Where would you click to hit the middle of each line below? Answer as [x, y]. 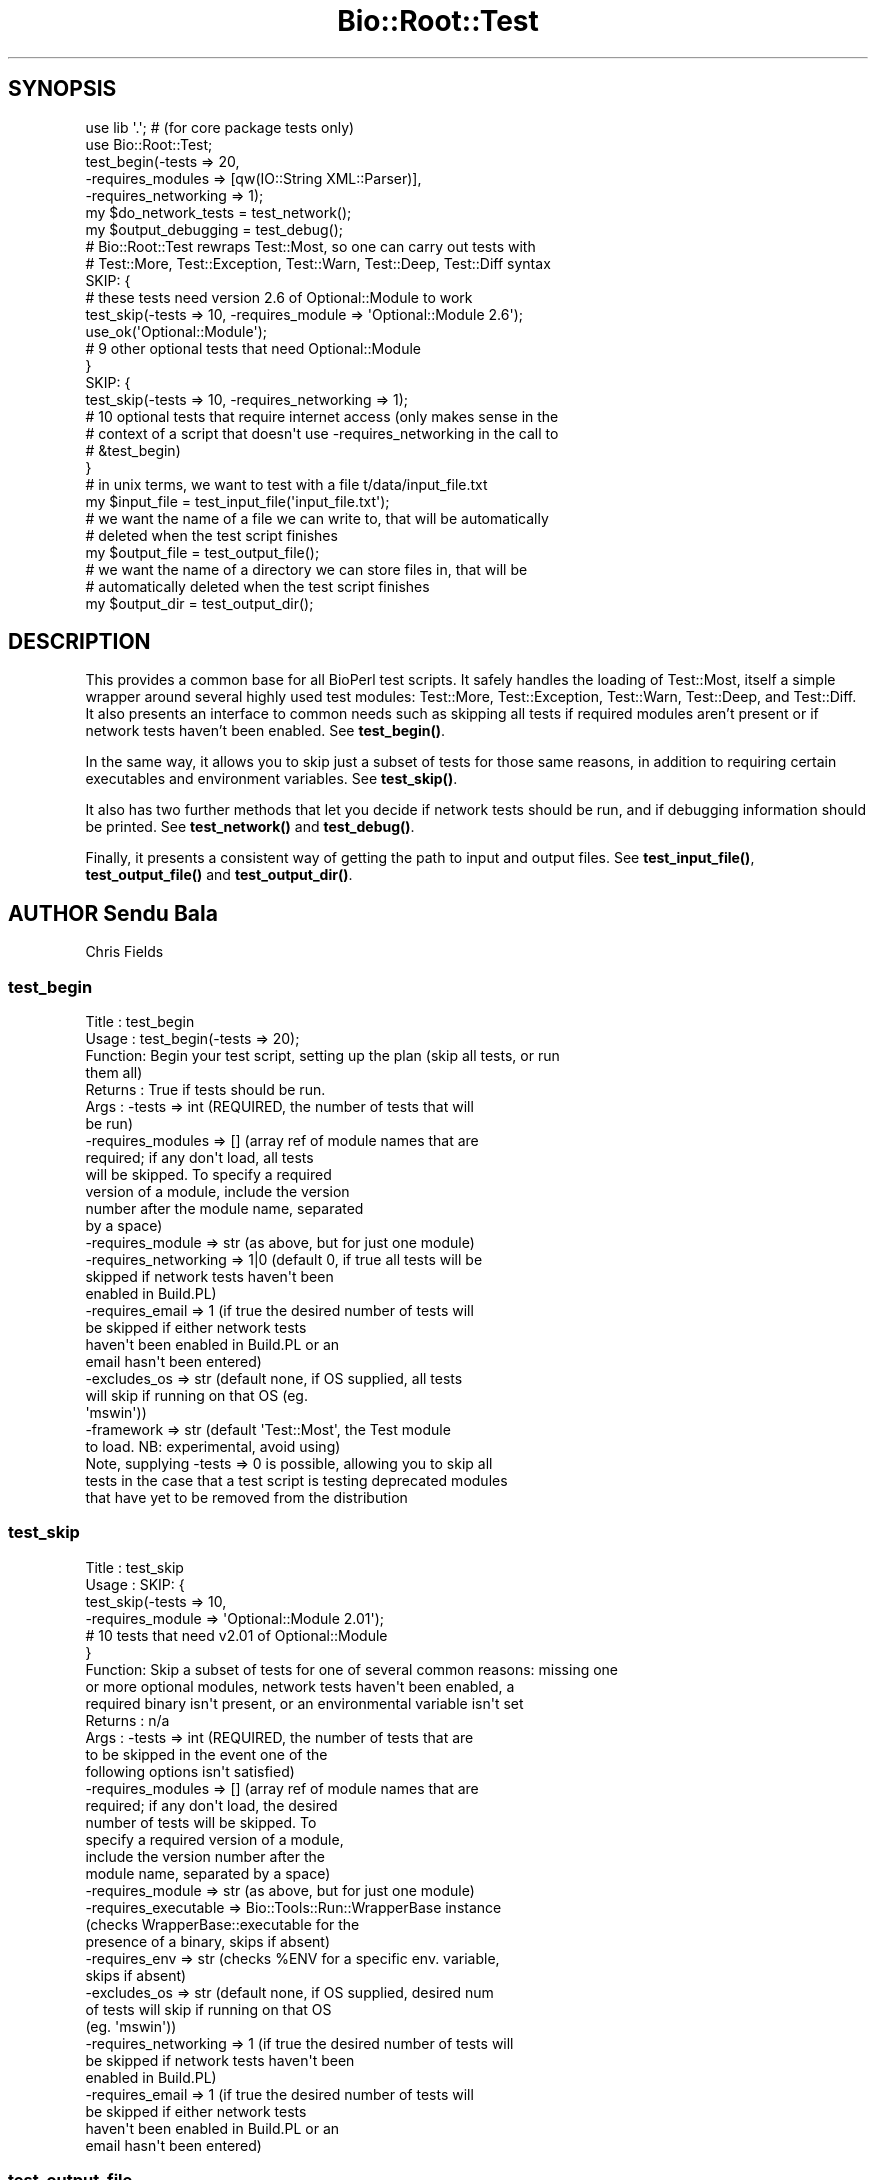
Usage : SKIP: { [135, 1584]
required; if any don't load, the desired [211, 1805]
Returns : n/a [127, 1720]
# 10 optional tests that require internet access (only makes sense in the [322, 416]
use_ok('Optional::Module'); [176, 331]
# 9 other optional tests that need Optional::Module [253, 348]
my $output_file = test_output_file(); [202, 552]
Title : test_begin [140, 1022]
